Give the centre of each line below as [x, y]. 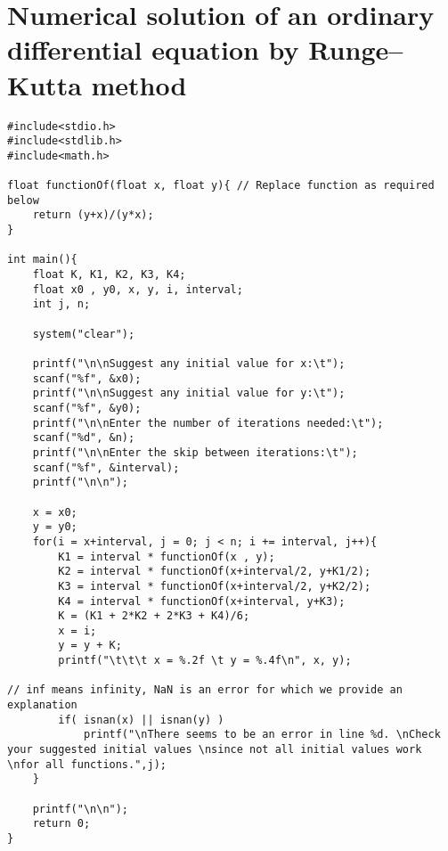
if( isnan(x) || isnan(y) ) [141, 720]
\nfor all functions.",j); [87, 764]
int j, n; [61, 304]
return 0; [61, 824]
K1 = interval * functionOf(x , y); [167, 556]
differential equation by [153, 49]
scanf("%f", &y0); [87, 408]
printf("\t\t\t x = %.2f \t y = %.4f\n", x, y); [205, 661]
